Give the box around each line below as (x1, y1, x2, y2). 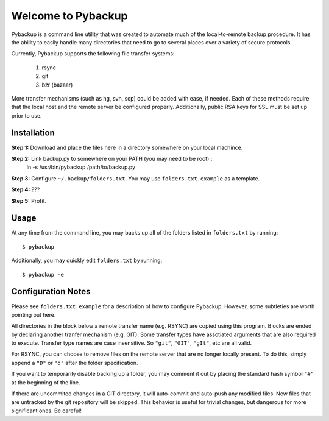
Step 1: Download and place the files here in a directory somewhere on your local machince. (11, 144, 243, 151)
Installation (11, 128, 55, 138)
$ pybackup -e (22, 271, 64, 278)
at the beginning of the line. (11, 378, 80, 386)
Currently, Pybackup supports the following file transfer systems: (11, 50, 175, 57)
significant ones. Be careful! (11, 407, 82, 414)
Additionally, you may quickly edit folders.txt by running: (11, 256, 163, 264)
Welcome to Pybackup (11, 9, 128, 23)
